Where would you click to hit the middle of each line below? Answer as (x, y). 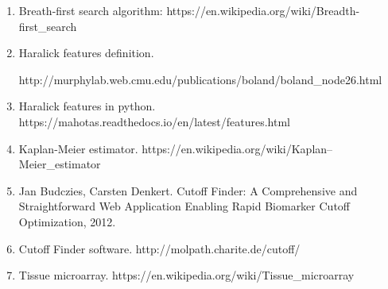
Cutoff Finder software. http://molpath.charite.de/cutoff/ (159, 248)
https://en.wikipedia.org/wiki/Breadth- (263, 10)
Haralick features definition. (86, 53)
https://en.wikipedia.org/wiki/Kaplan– (237, 148)
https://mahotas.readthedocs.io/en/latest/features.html (154, 121)
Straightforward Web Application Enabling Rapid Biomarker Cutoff (184, 206)
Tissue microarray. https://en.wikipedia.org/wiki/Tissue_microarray (186, 275)
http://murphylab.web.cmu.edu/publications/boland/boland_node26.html (200, 79)
